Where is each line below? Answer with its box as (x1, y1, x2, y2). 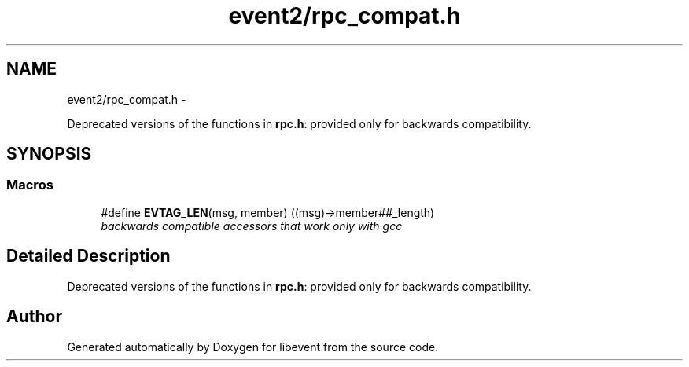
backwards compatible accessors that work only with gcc (101, 218, 403, 233)
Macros (6, 177, 53, 193)
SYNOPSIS (6, 144, 92, 164)
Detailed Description (6, 246, 171, 266)
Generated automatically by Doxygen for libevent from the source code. (67, 339, 439, 354)
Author (6, 306, 62, 327)
